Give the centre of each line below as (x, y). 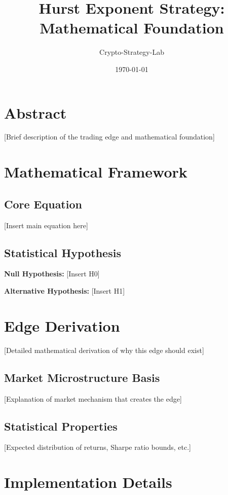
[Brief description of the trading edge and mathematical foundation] (109, 137)
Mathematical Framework (96, 172)
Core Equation (43, 204)
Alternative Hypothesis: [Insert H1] (65, 291)
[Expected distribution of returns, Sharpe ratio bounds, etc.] (98, 447)
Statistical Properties (61, 426)
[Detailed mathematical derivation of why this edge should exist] (104, 350)
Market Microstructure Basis (82, 377)
